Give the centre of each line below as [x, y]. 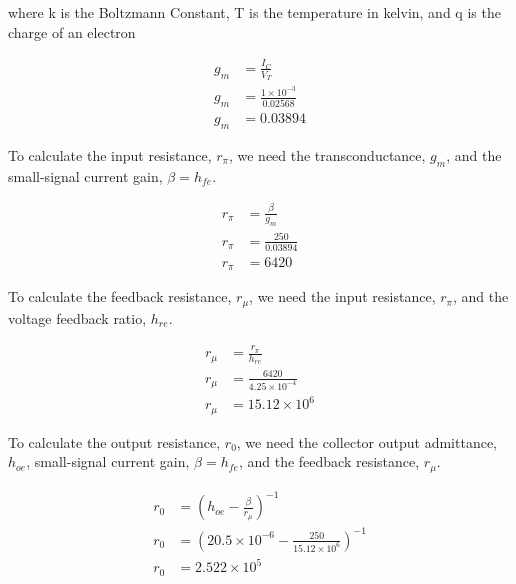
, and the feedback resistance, [329, 461]
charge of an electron [72, 31]
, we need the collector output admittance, [367, 441]
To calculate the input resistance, [110, 154]
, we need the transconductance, [327, 154]
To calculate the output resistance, [114, 441]
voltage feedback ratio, [77, 317]
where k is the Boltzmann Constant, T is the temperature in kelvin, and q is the [254, 12]
